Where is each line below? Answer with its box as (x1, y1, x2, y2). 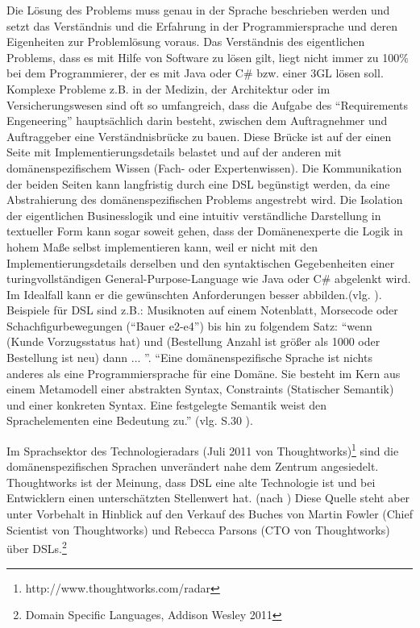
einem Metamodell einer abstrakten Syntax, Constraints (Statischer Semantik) (6, 381, 394, 397)
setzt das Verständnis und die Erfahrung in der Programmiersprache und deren (6, 17, 397, 34)
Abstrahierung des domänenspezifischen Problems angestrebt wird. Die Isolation (6, 191, 403, 208)
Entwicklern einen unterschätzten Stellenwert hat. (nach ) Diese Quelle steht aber (6, 489, 410, 506)
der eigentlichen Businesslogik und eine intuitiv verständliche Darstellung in (6, 206, 381, 223)
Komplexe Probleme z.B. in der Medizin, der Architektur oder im (6, 80, 331, 97)
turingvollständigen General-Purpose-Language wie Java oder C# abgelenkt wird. (6, 270, 411, 287)
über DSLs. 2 (6, 538, 67, 556)
